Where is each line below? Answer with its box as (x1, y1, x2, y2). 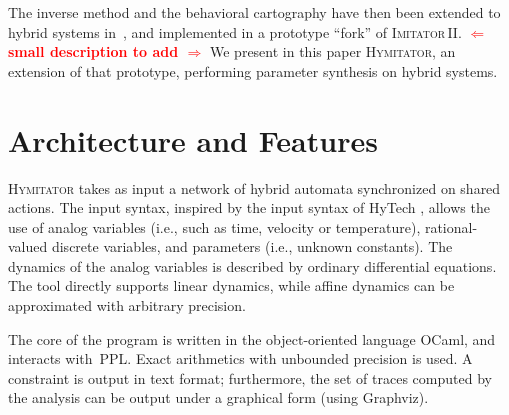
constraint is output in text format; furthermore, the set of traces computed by (8, 367, 492, 388)
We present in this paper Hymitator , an (210, 41, 456, 62)
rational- (424, 216, 478, 237)
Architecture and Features (8, 119, 378, 160)
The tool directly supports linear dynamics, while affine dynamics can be (8, 275, 455, 296)
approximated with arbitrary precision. (8, 295, 246, 316)
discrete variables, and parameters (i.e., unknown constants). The (51, 236, 453, 257)
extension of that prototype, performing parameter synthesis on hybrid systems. (8, 60, 498, 81)
